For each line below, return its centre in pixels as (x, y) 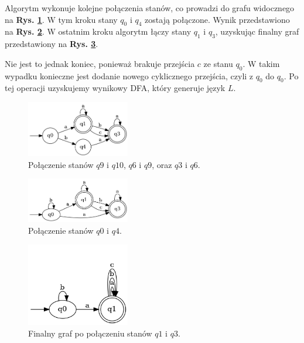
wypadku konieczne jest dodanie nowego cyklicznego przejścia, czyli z (129, 75)
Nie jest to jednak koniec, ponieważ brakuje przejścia (100, 63)
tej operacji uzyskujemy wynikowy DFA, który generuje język (115, 88)
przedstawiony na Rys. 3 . (52, 44)
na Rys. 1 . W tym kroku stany (61, 19)
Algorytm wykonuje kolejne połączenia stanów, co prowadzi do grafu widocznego (150, 8)
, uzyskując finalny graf (257, 31)
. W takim (261, 63)
